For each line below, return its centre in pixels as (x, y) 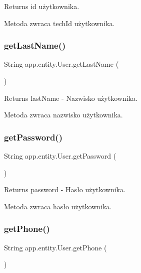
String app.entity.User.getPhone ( (55, 247)
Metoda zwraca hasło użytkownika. (58, 206)
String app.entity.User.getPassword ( (60, 156)
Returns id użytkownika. (42, 6)
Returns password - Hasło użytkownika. (65, 189)
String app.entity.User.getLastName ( (61, 64)
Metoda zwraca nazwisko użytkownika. (63, 115)
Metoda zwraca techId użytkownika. (59, 23)
